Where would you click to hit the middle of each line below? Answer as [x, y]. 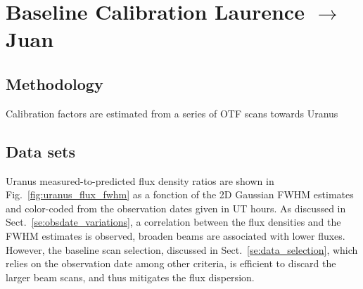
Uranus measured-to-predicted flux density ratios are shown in [140, 180]
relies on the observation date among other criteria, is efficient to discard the [171, 263]
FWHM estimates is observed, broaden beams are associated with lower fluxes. [176, 235]
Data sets [40, 151]
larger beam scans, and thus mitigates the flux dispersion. [130, 277]
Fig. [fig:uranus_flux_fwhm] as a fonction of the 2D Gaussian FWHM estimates [180, 194]
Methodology [55, 83]
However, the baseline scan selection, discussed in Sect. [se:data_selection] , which [182, 249]
